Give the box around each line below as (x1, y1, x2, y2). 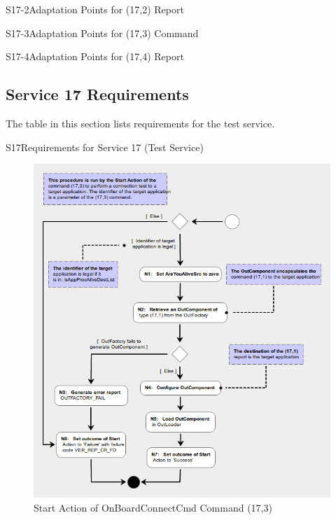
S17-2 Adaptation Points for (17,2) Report (6, 2, 184, 16)
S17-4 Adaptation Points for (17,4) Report (6, 49, 184, 64)
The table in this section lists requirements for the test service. (6, 115, 275, 130)
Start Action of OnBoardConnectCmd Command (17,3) (34, 500, 272, 514)
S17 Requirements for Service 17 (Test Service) (6, 139, 204, 154)
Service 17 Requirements (6, 83, 189, 105)
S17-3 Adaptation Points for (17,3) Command (6, 25, 199, 40)
